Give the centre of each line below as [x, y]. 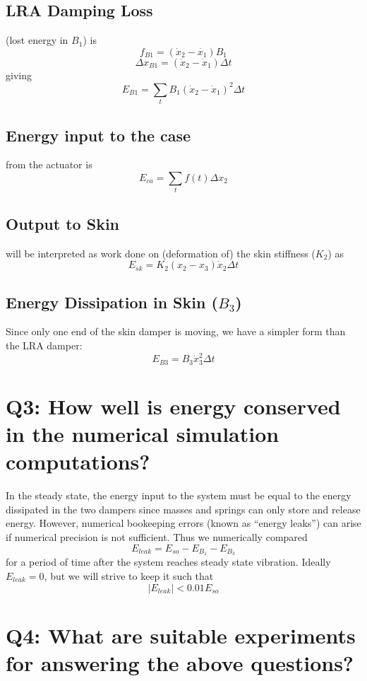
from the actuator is [49, 164]
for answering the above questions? [180, 663]
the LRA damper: [44, 345]
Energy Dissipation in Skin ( [112, 302]
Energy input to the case [98, 135]
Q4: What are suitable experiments [181, 635]
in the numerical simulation [143, 434]
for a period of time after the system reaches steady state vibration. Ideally [168, 562]
